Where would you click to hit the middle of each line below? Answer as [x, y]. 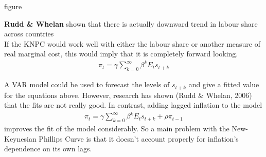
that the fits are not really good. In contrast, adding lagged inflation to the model [133, 105]
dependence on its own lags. [48, 149]
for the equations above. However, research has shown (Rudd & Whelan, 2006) [128, 95]
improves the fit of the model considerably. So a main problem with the [117, 129]
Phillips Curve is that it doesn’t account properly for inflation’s [139, 138]
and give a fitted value [224, 84]
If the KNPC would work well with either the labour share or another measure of [132, 43]
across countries [29, 34]
